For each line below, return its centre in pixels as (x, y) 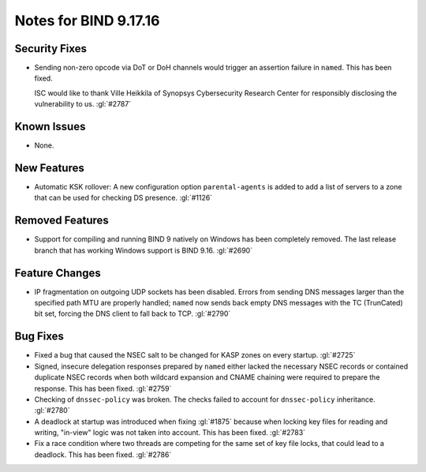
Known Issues (50, 127)
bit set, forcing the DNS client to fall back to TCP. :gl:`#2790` (133, 314)
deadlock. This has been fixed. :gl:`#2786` (103, 455)
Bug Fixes (39, 337)
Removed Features (62, 221)
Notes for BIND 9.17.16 (87, 21)
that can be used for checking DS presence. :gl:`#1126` (123, 198)
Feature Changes (58, 273)
